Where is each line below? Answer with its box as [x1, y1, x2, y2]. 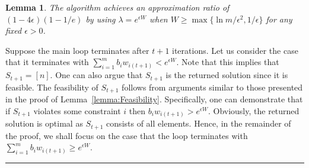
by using [85, 12, 116, 25]
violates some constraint [33, 104, 121, 117]
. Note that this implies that [176, 56, 279, 68]
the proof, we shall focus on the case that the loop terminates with [5, 129, 248, 141]
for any [266, 12, 292, 25]
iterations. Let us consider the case [172, 44, 298, 56]
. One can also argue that [50, 69, 143, 81]
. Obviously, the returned [208, 104, 300, 117]
